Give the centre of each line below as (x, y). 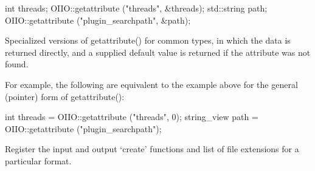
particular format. (38, 160)
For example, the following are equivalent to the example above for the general (151, 84)
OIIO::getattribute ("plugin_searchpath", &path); (98, 20)
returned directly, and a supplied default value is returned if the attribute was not (158, 52)
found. (17, 64)
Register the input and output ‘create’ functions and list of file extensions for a (152, 149)
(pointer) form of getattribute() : (65, 96)
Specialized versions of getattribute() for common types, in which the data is (148, 40)
